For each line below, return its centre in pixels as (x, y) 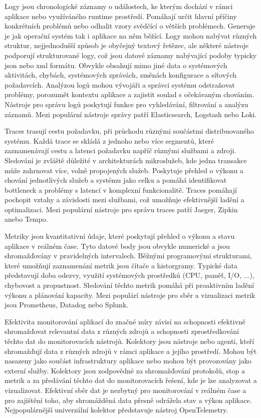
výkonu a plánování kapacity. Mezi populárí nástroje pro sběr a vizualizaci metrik (130, 295)
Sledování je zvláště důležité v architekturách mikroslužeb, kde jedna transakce (126, 160)
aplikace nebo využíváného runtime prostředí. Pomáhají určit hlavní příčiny (121, 16)
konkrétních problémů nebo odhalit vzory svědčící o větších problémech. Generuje (130, 26)
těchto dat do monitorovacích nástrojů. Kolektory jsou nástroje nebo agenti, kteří (129, 341)
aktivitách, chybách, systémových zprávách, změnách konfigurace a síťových (121, 75)
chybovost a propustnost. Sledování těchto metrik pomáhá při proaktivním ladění (129, 285)
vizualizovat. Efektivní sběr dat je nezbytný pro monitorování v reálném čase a (125, 390)
